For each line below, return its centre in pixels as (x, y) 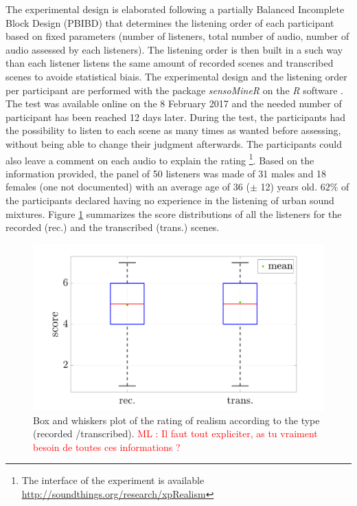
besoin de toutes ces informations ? (107, 447)
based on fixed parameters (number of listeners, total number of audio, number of (177, 36)
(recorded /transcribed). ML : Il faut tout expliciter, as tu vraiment (175, 433)
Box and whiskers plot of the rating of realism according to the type (176, 420)
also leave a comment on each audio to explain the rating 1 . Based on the (160, 159)
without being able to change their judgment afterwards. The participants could (174, 143)
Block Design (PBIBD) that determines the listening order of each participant (170, 22)
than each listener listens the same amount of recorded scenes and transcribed (170, 63)
